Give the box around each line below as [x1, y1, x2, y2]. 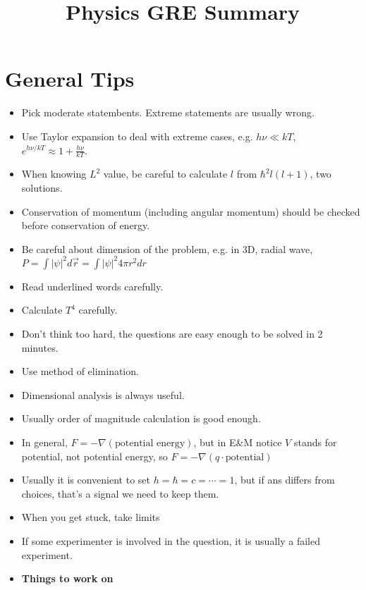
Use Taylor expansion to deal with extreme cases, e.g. [21, 128, 253, 143]
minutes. [21, 340, 59, 355]
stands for [293, 434, 337, 449]
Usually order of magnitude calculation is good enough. [21, 411, 261, 426]
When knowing [21, 166, 87, 181]
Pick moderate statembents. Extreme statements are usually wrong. [21, 105, 315, 120]
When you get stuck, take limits [21, 510, 160, 524]
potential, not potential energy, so [21, 448, 168, 463]
